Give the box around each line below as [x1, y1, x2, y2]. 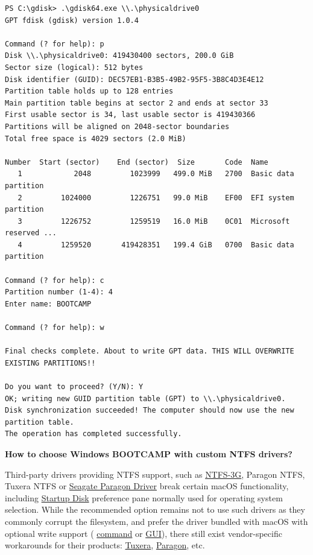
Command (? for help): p [5, 39, 104, 48]
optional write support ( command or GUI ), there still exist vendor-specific [5, 527, 282, 539]
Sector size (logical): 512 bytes [5, 63, 144, 72]
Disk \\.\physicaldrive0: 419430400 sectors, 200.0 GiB [5, 51, 234, 60]
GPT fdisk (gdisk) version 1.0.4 [5, 16, 139, 25]
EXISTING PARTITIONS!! [5, 358, 96, 367]
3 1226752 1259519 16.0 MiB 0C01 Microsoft [17, 217, 290, 226]
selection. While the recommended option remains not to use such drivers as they [5, 503, 305, 516]
